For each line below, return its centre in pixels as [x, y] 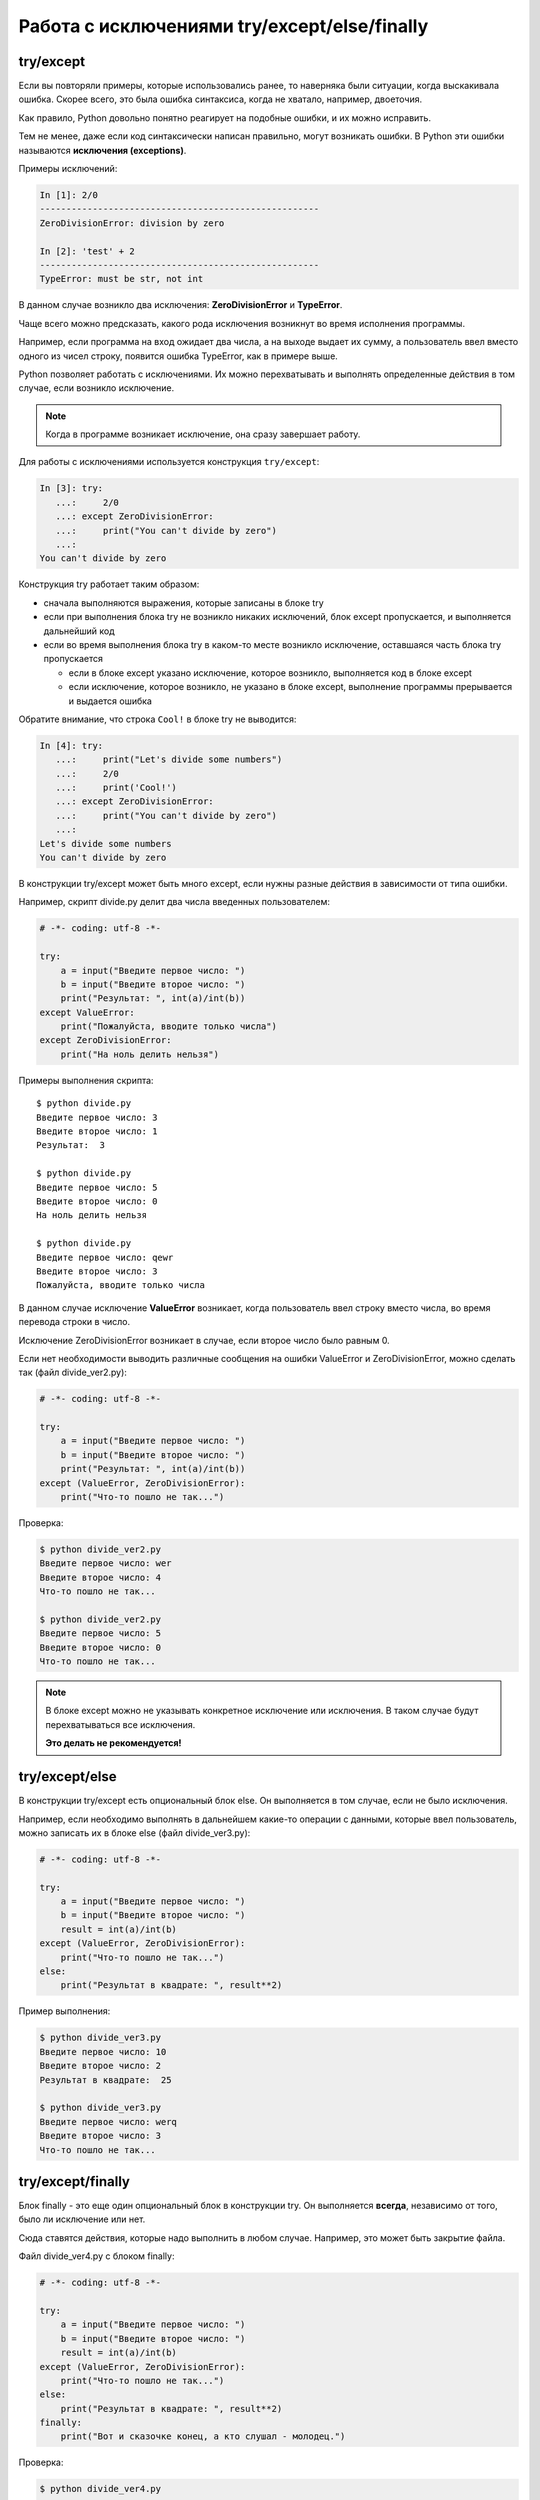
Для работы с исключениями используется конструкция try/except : [169, 462]
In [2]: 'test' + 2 [87, 251]
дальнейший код [79, 631]
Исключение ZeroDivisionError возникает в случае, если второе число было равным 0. [204, 1340]
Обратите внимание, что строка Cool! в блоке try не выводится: [157, 719]
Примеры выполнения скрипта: [86, 1080]
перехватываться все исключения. [120, 1724]
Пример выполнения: [64, 2011]
